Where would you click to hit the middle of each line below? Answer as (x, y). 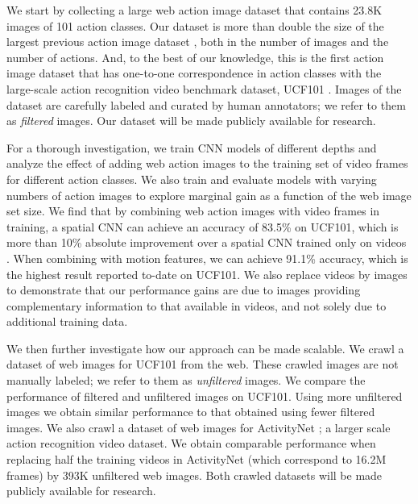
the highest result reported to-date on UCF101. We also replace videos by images (207, 274)
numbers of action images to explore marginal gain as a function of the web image (209, 195)
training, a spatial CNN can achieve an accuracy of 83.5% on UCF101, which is (203, 226)
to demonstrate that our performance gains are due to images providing (184, 290)
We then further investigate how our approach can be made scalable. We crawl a (205, 348)
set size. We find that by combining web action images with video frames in (193, 211)
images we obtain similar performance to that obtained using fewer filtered (191, 412)
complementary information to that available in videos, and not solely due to (197, 305)
